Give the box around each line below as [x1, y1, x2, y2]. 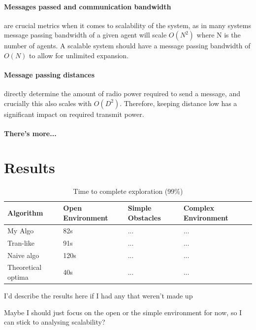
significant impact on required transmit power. [4, 109, 144, 119]
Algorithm [7, 208, 43, 218]
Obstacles [128, 213, 161, 223]
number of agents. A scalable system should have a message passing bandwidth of [4, 40, 251, 51]
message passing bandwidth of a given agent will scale [4, 30, 167, 40]
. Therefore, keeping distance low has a [120, 98, 237, 108]
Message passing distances [4, 70, 95, 80]
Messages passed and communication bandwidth [4, 1, 171, 11]
